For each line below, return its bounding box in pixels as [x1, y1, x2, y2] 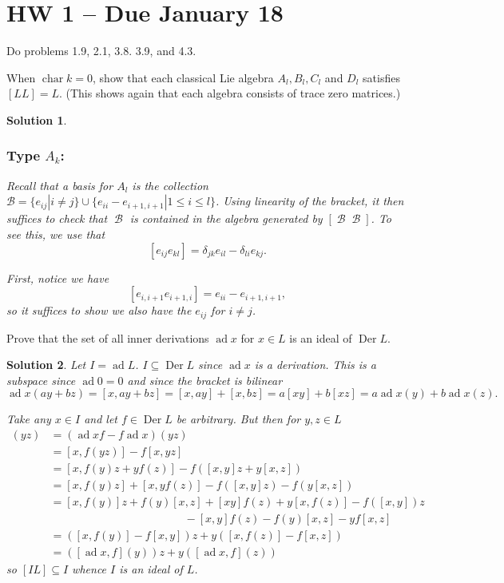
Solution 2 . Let [6, 356, 86, 373]
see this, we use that [6, 225, 105, 242]
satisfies [363, 69, 400, 85]
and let [84, 410, 117, 427]
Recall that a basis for [6, 176, 113, 193]
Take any [6, 410, 51, 427]
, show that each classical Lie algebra [93, 69, 274, 85]
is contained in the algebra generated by [129, 210, 323, 227]
